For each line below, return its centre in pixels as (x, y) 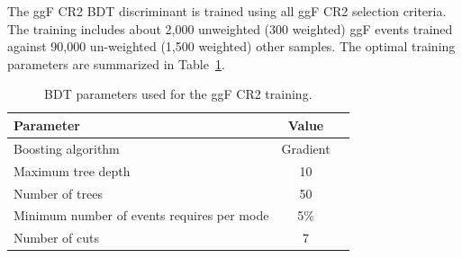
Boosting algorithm (67, 148)
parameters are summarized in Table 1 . (116, 63)
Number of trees (58, 193)
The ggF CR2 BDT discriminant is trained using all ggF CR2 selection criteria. (227, 11)
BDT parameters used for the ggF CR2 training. (178, 94)
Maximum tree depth (72, 170)
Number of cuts (57, 238)
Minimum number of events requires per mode (141, 215)
